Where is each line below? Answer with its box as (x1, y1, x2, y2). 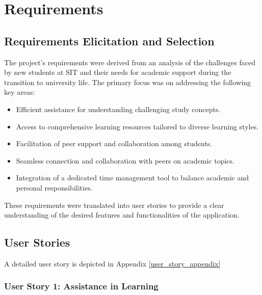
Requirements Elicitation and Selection (4, 33, 215, 48)
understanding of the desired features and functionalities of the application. (4, 209, 240, 220)
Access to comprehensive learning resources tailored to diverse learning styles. (16, 121, 259, 131)
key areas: (4, 87, 35, 97)
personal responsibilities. (16, 182, 93, 193)
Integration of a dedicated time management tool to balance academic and (16, 172, 249, 183)
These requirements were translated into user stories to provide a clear (4, 199, 224, 210)
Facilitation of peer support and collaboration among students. (16, 138, 213, 149)
